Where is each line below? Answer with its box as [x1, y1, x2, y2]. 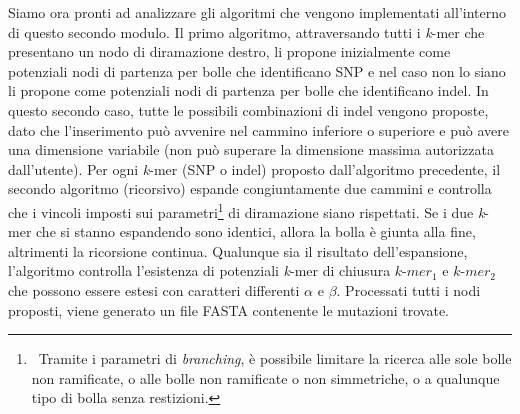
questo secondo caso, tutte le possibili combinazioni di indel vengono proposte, [8, 99, 489, 120]
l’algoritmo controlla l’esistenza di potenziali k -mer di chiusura [8, 260, 391, 281]
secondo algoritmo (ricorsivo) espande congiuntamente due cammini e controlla [8, 178, 492, 199]
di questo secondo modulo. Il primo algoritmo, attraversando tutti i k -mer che [8, 21, 485, 42]
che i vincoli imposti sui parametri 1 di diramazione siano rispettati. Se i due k [8, 198, 485, 222]
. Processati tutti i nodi [336, 279, 481, 300]
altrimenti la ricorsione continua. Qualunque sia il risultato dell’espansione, [8, 240, 468, 261]
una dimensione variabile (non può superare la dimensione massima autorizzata [8, 139, 494, 160]
